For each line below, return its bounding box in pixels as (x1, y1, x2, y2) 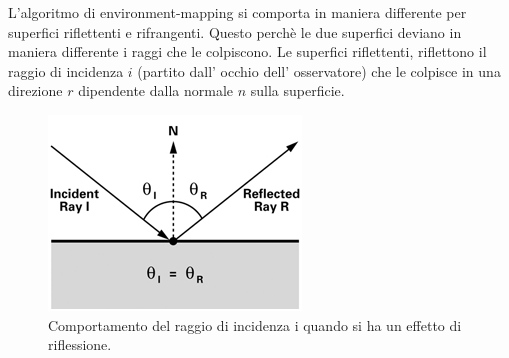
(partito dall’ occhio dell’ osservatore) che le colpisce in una (137, 60, 501, 81)
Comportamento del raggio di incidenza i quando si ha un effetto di (48, 314, 462, 335)
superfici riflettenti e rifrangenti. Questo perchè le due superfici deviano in (8, 21, 462, 42)
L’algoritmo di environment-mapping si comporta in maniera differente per (8, 2, 467, 22)
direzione (8, 80, 63, 101)
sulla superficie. (250, 80, 345, 101)
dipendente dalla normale (78, 80, 233, 101)
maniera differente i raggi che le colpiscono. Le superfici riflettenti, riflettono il (8, 41, 487, 62)
